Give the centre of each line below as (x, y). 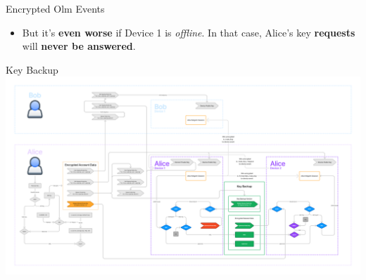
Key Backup (32, 69)
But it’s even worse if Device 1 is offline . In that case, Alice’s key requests (189, 32)
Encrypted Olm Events (55, 8)
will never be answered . (79, 46)
